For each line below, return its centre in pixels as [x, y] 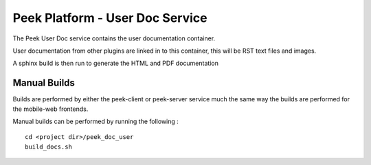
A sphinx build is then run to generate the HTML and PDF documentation [116, 63]
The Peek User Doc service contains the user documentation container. [114, 38]
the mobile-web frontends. [50, 109]
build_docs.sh [48, 147]
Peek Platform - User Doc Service [110, 18]
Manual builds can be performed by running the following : [95, 122]
